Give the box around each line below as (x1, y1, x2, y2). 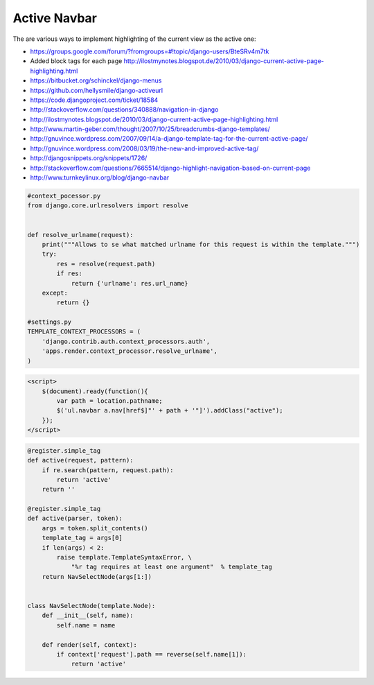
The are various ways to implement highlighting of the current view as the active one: (12, 35, 256, 43)
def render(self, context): (42, 641, 138, 648)
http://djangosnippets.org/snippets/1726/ (30, 154, 148, 162)
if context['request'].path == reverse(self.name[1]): (56, 650, 247, 658)
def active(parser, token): (27, 514, 123, 523)
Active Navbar (12, 10, 97, 26)
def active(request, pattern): (27, 456, 134, 465)
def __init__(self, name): (42, 612, 134, 620)
